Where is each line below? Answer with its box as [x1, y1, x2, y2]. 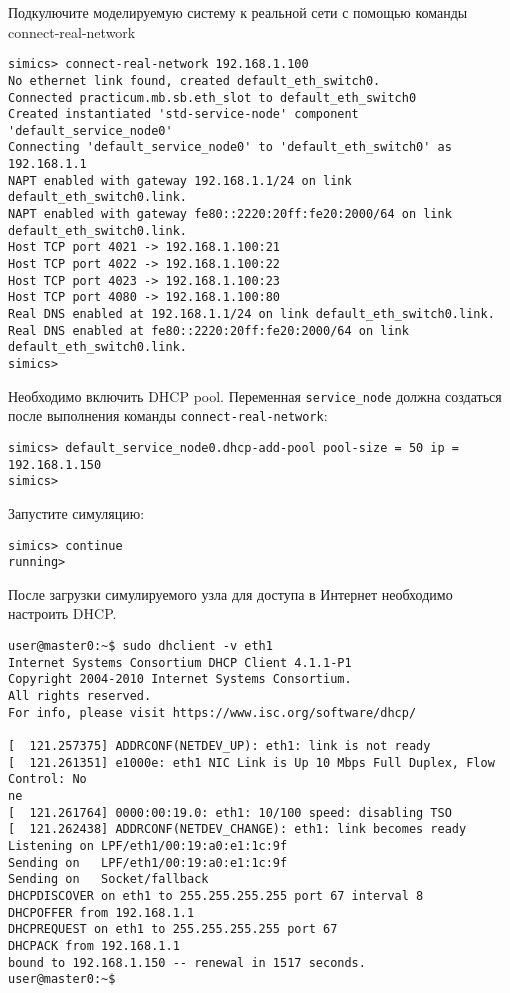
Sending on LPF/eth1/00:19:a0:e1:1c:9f [8, 855, 288, 870]
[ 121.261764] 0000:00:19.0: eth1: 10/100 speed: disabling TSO [8, 805, 452, 820]
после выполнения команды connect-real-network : [8, 405, 328, 426]
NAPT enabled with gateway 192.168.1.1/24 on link [8, 173, 352, 188]
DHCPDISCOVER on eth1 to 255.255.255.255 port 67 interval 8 [8, 888, 424, 903]
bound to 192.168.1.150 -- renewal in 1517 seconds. [8, 955, 366, 970]
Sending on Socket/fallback [8, 872, 209, 887]
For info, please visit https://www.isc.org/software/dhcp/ [8, 705, 417, 720]
